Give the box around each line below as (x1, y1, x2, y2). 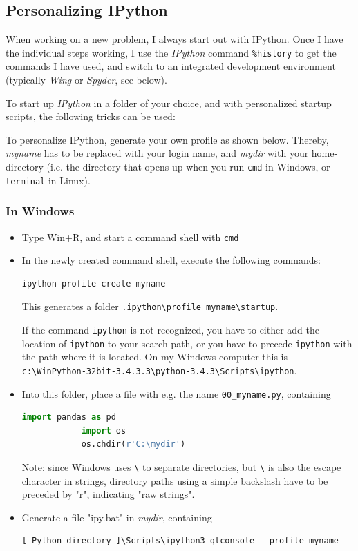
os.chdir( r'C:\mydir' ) (81, 439, 186, 449)
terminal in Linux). (6, 173, 91, 187)
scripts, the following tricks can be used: (6, 109, 176, 124)
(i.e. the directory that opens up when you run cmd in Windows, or (46, 159, 330, 174)
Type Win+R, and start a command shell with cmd (21, 229, 239, 244)
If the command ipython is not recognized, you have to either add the (21, 322, 320, 337)
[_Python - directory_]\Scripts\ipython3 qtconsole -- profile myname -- (21, 536, 354, 546)
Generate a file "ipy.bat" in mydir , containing (21, 510, 212, 524)
